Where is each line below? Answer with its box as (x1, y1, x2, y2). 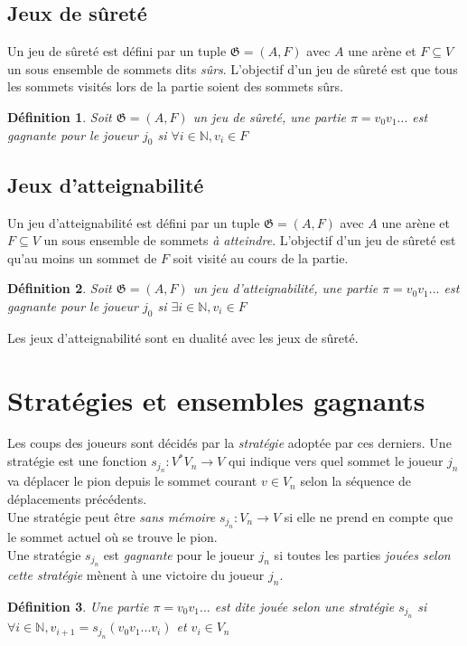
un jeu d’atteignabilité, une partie (192, 279, 378, 298)
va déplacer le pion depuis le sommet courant (7, 471, 257, 490)
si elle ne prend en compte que (284, 507, 453, 526)
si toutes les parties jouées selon (274, 545, 451, 564)
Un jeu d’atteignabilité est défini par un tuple (7, 213, 260, 232)
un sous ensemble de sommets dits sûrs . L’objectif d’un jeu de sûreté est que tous (7, 59, 458, 78)
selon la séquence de (300, 471, 412, 490)
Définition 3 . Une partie (7, 596, 149, 615)
